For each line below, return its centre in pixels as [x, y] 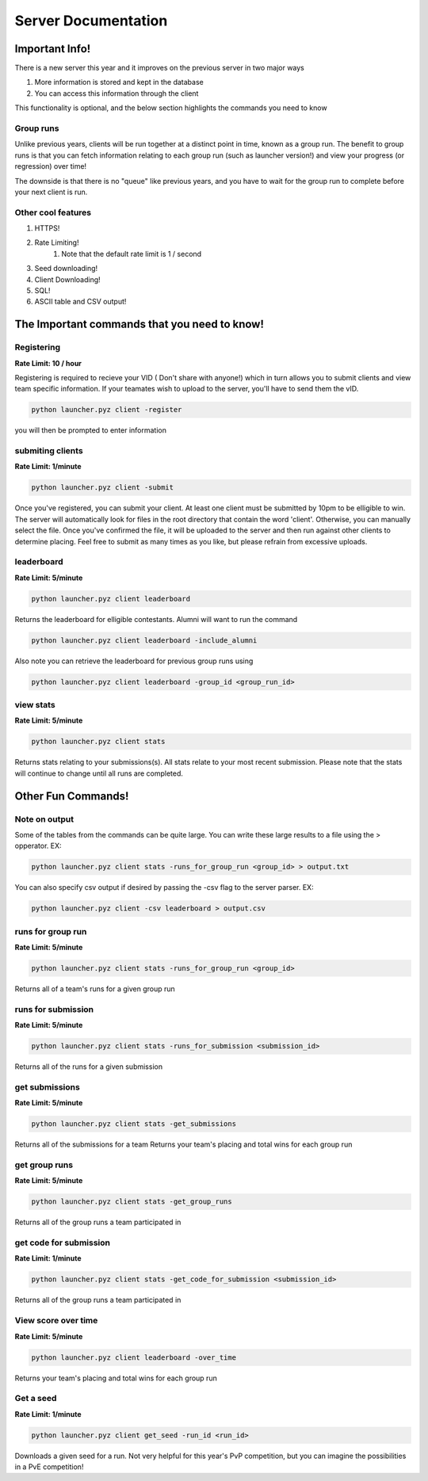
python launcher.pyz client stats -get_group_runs [132, 1202]
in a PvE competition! [49, 1467]
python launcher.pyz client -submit [103, 488]
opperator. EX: [38, 846]
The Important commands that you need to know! [139, 324]
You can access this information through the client [117, 93]
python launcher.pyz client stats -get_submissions [134, 1124]
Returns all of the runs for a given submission [88, 1067]
